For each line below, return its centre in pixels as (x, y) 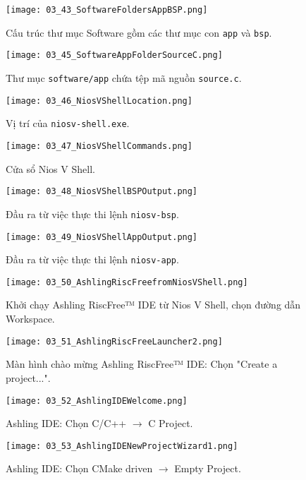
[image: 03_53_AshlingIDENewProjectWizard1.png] (122, 446)
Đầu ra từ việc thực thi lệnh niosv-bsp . (92, 214)
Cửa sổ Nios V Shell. (50, 168)
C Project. (171, 423)
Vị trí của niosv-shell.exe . (68, 123)
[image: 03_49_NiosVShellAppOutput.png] (102, 237)
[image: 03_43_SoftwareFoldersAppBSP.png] (107, 10)
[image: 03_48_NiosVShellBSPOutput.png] (102, 192)
